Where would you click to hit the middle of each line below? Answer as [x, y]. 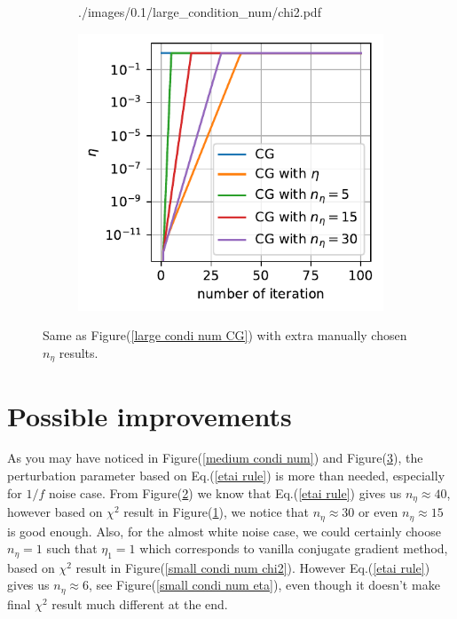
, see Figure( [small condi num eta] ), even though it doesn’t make [264, 585]
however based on [55, 512]
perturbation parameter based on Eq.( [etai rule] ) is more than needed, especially [226, 476]
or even [378, 512]
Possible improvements [150, 415]
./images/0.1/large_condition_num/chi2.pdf [200, 12]
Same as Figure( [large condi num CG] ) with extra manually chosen [225, 335]
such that [72, 548]
